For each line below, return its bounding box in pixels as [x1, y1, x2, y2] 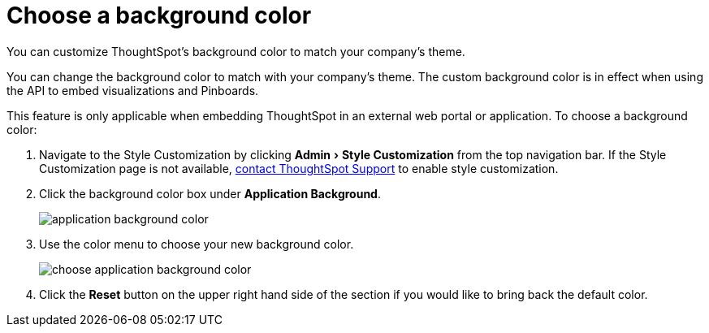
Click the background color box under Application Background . [39, 186, 381, 201]
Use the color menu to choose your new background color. [39, 236, 354, 251]
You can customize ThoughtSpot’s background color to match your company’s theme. [6, 44, 465, 58]
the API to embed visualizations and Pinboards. [6, 83, 259, 97]
